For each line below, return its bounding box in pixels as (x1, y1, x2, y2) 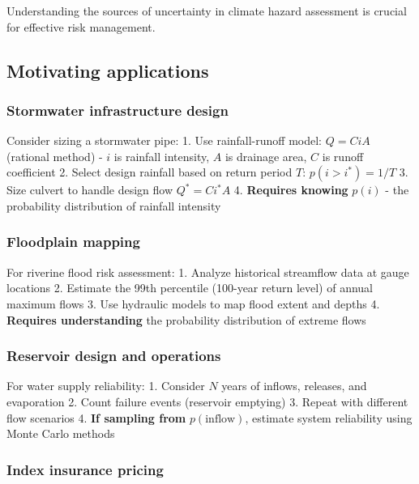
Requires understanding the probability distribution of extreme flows (6, 311, 366, 328)
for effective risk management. (6, 18, 156, 35)
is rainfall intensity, (113, 147, 210, 164)
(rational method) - (6, 147, 103, 164)
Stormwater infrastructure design (6, 100, 229, 120)
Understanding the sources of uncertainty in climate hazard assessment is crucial (6, 2, 407, 19)
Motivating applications (6, 57, 209, 83)
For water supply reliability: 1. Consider (6, 377, 205, 394)
